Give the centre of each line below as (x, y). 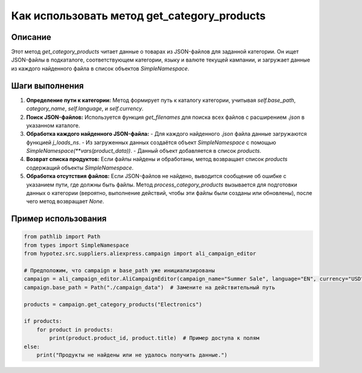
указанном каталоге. (53, 125)
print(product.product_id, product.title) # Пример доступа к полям (154, 338)
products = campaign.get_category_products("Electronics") (113, 304)
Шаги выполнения (47, 85)
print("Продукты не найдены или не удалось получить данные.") (132, 355)
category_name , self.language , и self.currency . (85, 109)
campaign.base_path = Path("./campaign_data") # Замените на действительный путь (150, 287)
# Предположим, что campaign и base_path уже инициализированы (119, 271)
